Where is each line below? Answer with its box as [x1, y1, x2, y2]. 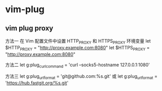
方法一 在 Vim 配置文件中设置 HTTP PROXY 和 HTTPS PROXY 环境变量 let [5, 38, 151, 45]
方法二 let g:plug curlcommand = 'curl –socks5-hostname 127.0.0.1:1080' [5, 62, 150, 69]
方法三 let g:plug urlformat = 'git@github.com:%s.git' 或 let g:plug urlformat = [5, 73, 158, 81]
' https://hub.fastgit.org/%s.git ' [5, 80, 69, 86]
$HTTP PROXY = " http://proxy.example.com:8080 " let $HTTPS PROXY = [5, 44, 150, 52]
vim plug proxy [5, 24, 54, 33]
